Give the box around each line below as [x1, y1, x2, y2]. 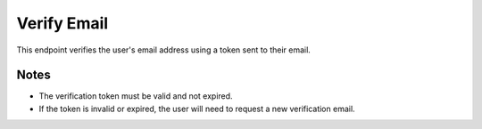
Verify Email [16, 13, 109, 33]
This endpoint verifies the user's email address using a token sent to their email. [16, 44, 312, 55]
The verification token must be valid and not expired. [38, 91, 233, 101]
